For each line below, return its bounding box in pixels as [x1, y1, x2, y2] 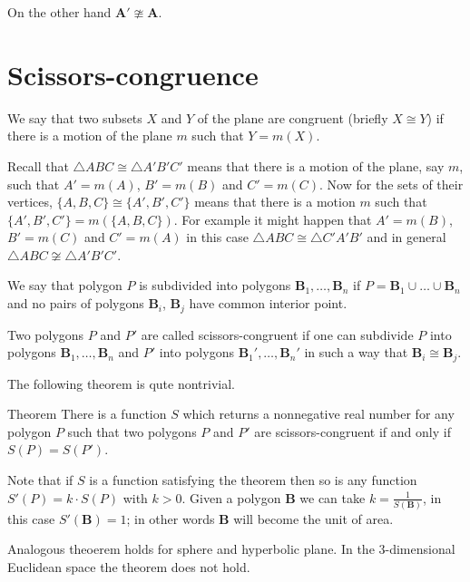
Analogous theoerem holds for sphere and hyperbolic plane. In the [7, 539, 375, 558]
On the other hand [7, 3, 112, 21]
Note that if [7, 470, 73, 489]
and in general [367, 228, 446, 247]
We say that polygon [7, 276, 122, 295]
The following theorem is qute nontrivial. [7, 373, 236, 393]
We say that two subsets [7, 108, 142, 127]
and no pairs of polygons [7, 294, 144, 313]
